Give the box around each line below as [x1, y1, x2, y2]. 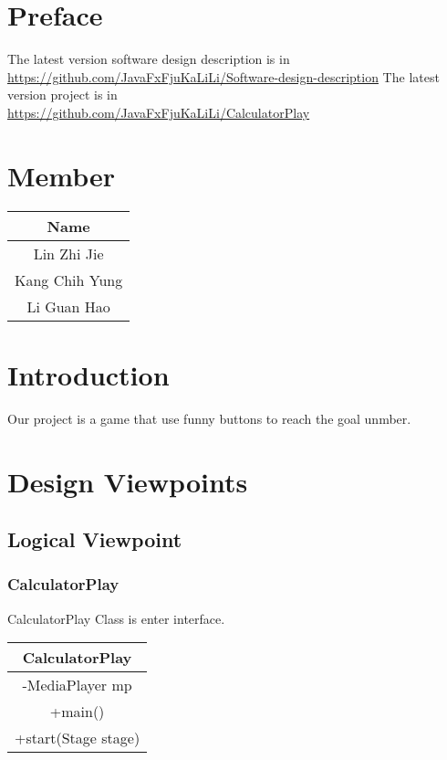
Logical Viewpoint [7, 525, 182, 554]
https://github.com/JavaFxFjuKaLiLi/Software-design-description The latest [7, 67, 440, 86]
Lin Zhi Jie [33, 242, 104, 264]
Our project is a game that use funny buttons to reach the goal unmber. [7, 408, 411, 427]
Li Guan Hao [26, 295, 110, 317]
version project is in [7, 85, 118, 104]
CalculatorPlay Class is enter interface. [7, 608, 225, 628]
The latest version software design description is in [7, 49, 290, 69]
